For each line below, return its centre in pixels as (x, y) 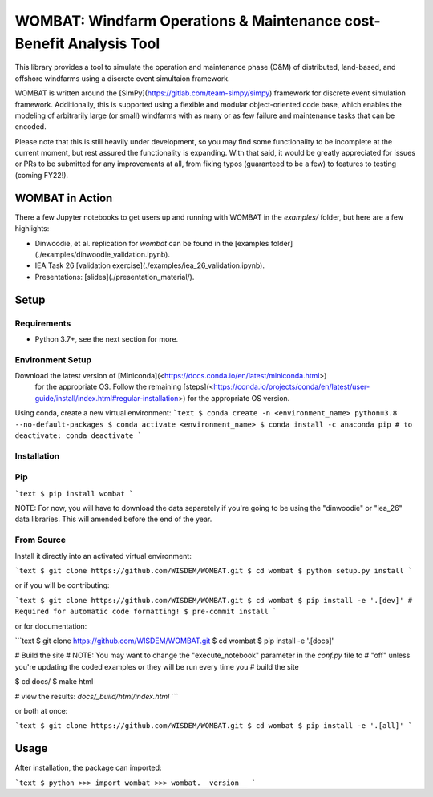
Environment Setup (53, 359)
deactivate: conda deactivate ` (78, 435)
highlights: (32, 229)
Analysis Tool (114, 43)
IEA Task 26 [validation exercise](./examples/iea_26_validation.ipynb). (150, 265)
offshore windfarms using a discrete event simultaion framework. (122, 78)
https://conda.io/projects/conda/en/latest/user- (292, 387)
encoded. (31, 127)
